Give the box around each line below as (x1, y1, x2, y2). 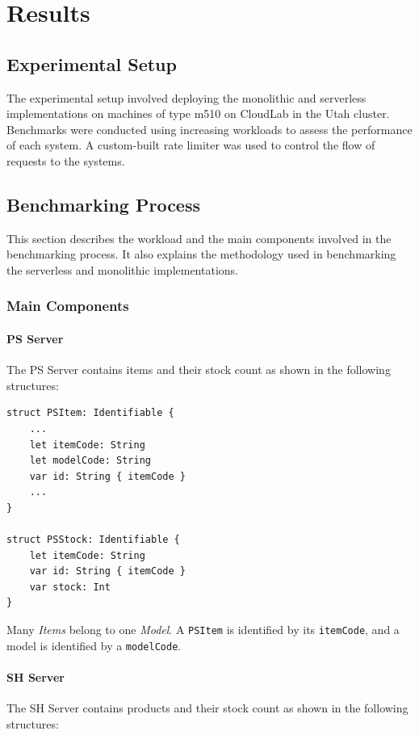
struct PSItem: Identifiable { (6, 407, 174, 419)
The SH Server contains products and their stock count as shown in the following (6, 699, 409, 716)
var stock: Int (29, 581, 111, 593)
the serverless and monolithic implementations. (6, 261, 238, 278)
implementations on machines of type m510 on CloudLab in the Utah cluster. (6, 105, 390, 122)
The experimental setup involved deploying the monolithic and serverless (6, 89, 367, 106)
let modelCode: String (29, 455, 151, 467)
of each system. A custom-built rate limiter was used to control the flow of (6, 136, 375, 153)
